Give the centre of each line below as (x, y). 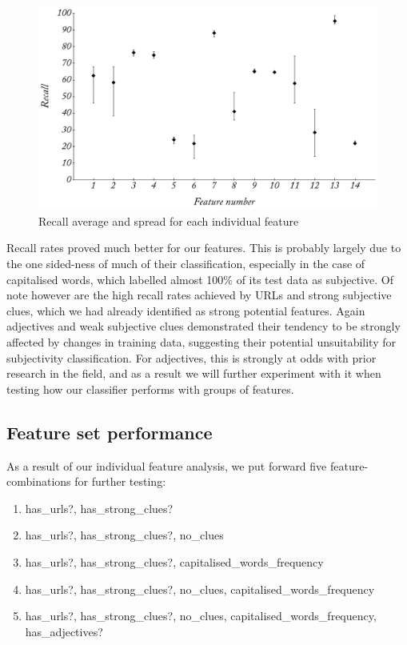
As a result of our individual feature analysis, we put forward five (167, 465)
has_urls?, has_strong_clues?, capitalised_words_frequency (174, 561)
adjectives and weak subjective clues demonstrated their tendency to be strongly (203, 326)
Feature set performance (110, 432)
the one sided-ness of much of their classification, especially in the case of (186, 264)
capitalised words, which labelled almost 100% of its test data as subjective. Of (200, 279)
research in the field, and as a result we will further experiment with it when (194, 373)
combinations (39, 481)
